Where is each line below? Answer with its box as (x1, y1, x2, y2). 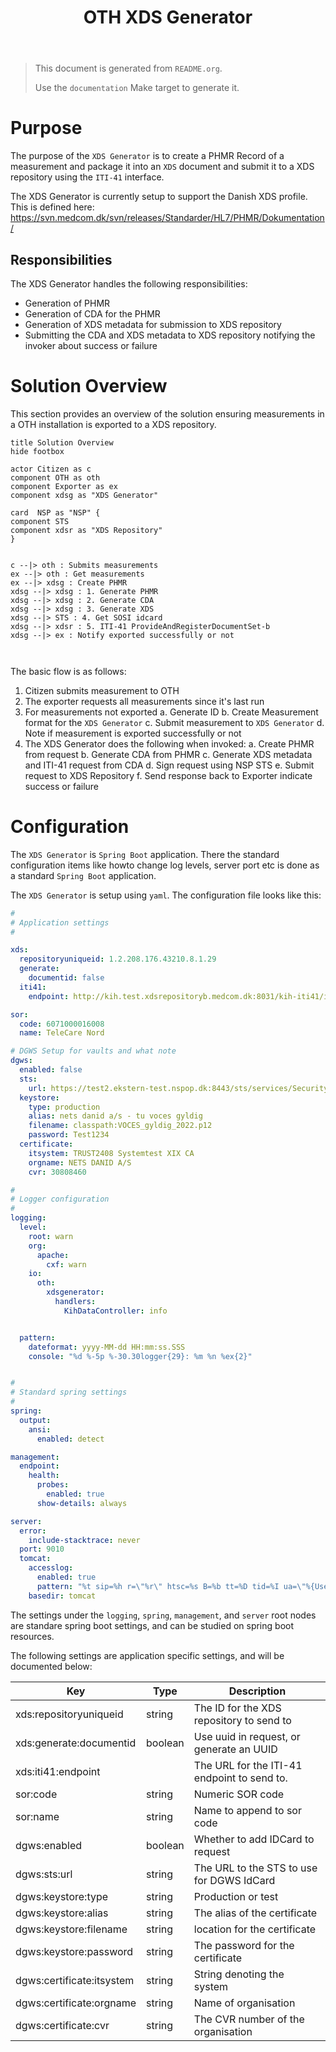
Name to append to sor (193, 1803, 302, 1817)
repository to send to (193, 1713, 292, 1727)
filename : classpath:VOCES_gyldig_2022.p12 (28, 1121, 213, 1131)
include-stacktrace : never (28, 1535, 141, 1545)
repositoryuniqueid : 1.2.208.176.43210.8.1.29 (19, 954, 217, 965)
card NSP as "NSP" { (10, 507, 101, 518)
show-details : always (36, 1498, 128, 1508)
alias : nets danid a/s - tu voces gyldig (28, 1111, 203, 1121)
